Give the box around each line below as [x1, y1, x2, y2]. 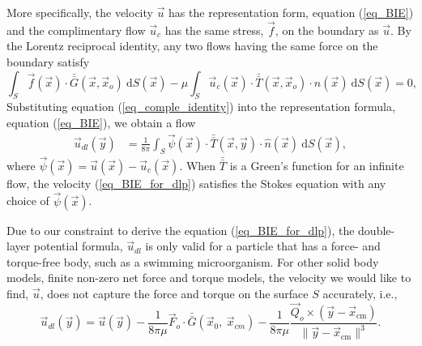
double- [358, 221, 395, 238]
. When [179, 156, 216, 173]
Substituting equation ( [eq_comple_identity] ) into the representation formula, [6, 98, 395, 115]
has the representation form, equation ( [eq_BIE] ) [168, 4, 414, 20]
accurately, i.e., [322, 285, 398, 302]
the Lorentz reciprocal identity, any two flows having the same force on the [6, 37, 378, 54]
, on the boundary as [275, 21, 379, 38]
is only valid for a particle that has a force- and [145, 237, 381, 254]
